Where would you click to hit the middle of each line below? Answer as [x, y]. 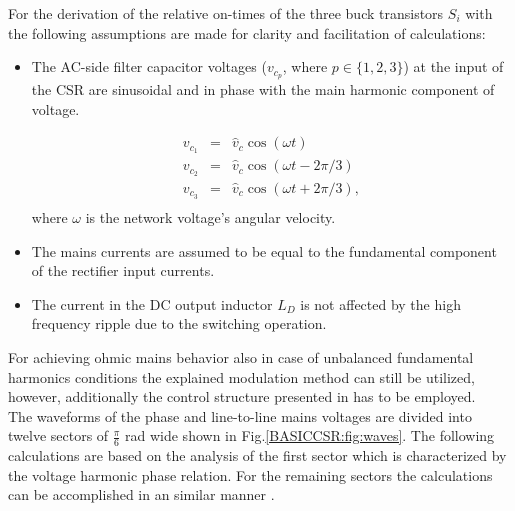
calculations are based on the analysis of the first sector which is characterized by [257, 455]
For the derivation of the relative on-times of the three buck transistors [226, 13]
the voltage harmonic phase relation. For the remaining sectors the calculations [250, 474]
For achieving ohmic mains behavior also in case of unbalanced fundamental [241, 356]
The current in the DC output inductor [152, 303]
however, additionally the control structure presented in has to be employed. [242, 396]
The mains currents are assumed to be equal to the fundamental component [264, 250]
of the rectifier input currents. [123, 270]
